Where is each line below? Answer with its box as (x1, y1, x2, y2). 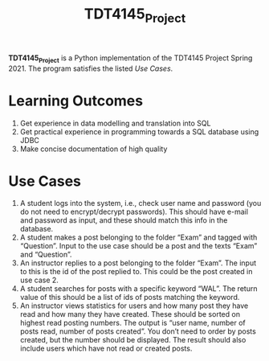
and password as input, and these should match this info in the (19, 215, 228, 225)
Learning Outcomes (8, 92, 143, 109)
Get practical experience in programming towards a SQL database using (19, 126, 259, 137)
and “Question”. (19, 250, 72, 260)
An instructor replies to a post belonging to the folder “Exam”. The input (19, 258, 257, 268)
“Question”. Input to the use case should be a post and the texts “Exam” (19, 241, 258, 251)
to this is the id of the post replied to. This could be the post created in (19, 267, 253, 277)
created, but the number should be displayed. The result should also (19, 335, 247, 345)
